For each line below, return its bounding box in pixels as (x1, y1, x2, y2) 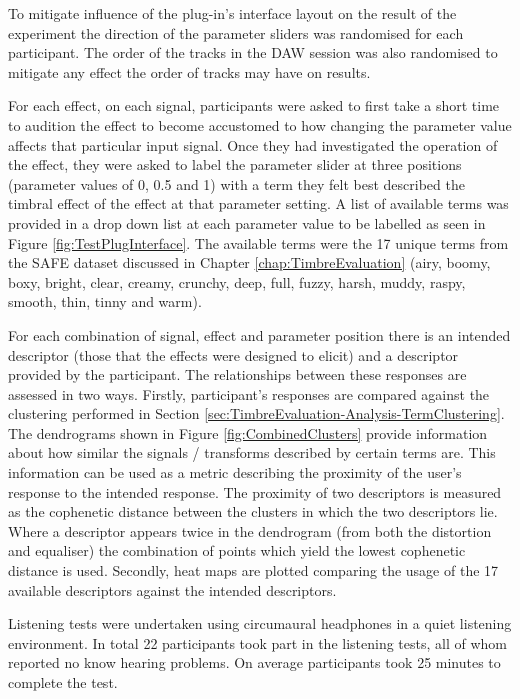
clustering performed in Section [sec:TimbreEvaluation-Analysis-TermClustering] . (8, 403, 505, 424)
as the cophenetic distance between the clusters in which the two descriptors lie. (8, 501, 498, 522)
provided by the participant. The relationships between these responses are (8, 364, 467, 385)
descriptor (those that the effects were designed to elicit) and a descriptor (8, 344, 459, 365)
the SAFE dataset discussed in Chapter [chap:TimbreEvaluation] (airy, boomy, (8, 252, 491, 273)
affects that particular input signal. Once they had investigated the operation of (8, 134, 498, 155)
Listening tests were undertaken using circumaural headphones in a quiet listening (8, 613, 512, 634)
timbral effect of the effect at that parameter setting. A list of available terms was (8, 193, 509, 214)
